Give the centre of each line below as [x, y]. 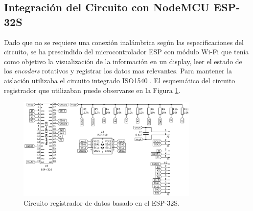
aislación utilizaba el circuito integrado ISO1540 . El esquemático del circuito [120, 80]
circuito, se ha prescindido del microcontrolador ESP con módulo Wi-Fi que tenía [126, 52]
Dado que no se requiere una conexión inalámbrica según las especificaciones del [124, 42]
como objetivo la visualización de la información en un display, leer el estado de [123, 61]
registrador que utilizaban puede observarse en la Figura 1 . [92, 90]
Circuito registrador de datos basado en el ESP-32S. [102, 202]
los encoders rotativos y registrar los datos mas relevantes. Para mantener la [118, 71]
